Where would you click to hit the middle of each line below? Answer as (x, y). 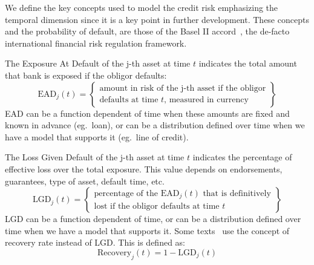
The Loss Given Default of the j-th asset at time (95, 157)
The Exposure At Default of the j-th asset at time (98, 63)
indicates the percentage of (242, 157)
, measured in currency (206, 100)
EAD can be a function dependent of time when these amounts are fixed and (147, 113)
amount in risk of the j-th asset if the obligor (183, 89)
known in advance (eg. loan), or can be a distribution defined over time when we (155, 125)
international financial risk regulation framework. (96, 43)
